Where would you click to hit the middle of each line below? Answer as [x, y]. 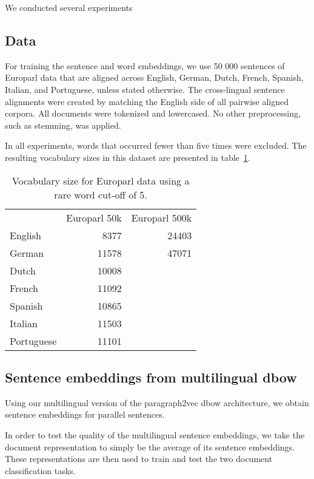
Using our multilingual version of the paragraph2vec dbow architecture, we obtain [157, 402]
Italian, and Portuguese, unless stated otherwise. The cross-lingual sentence [145, 89]
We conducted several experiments [69, 7]
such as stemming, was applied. [63, 125]
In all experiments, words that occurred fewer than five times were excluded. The [156, 145]
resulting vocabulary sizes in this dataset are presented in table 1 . [128, 157]
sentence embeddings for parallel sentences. [85, 414]
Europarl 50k [94, 217]
